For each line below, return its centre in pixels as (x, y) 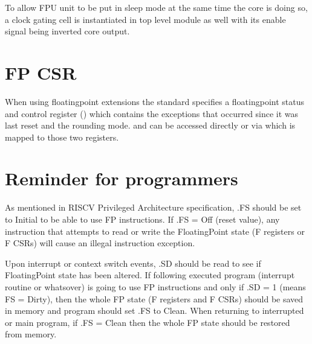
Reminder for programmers (122, 178)
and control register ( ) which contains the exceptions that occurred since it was (152, 113)
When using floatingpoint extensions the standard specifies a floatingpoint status (154, 101)
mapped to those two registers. (62, 137)
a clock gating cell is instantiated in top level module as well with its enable (145, 19)
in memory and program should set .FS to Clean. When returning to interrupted (154, 311)
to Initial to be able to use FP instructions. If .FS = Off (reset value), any (142, 219)
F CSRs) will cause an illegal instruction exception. (100, 243)
